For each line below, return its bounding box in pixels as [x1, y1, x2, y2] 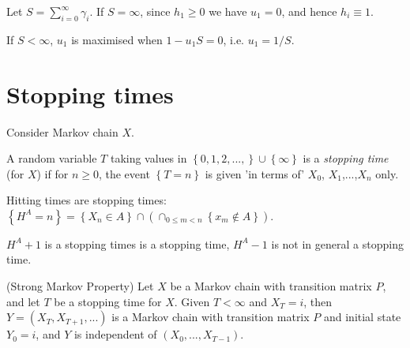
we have [209, 3, 247, 19]
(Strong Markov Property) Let [6, 278, 154, 294]
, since [140, 3, 171, 19]
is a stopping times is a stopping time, [44, 235, 230, 252]
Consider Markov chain [6, 123, 118, 140]
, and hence [281, 3, 337, 19]
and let [6, 293, 40, 309]
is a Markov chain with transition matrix [111, 309, 310, 325]
